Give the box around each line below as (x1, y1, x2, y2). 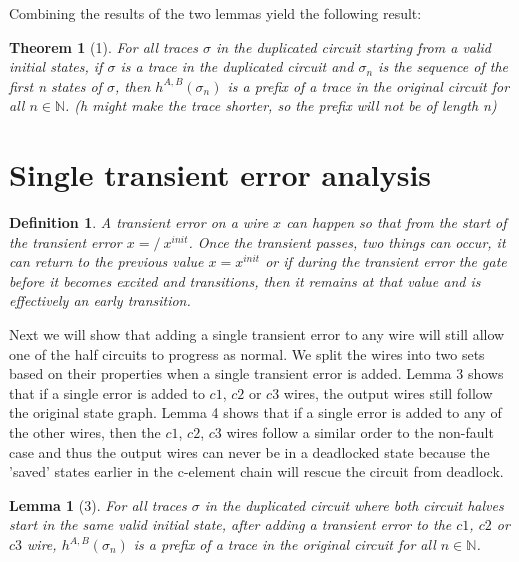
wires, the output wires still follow (283, 382, 493, 403)
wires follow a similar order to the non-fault (226, 422, 494, 443)
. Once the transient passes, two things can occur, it (188, 231, 506, 252)
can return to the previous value (9, 251, 204, 272)
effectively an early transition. (9, 290, 191, 311)
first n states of (9, 75, 102, 96)
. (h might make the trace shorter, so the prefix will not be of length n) (65, 95, 497, 116)
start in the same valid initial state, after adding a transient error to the (9, 514, 452, 535)
